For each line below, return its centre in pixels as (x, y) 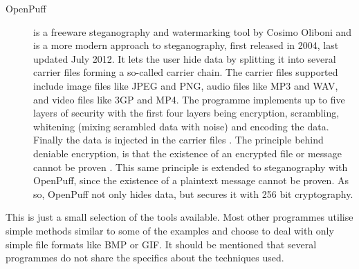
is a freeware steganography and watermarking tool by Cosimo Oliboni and (193, 31)
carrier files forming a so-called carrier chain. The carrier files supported (186, 72)
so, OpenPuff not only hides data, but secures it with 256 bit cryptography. (193, 193)
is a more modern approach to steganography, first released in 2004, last (186, 45)
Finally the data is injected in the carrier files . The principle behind (178, 140)
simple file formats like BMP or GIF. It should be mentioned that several (161, 244)
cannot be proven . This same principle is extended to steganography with (191, 167)
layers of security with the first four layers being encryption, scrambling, (186, 113)
